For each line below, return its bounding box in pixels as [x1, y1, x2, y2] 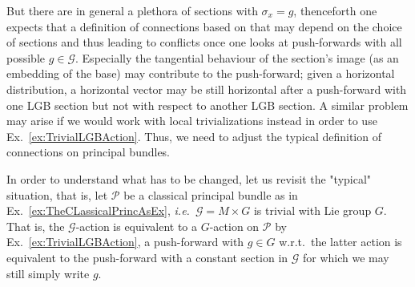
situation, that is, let [6, 186, 108, 203]
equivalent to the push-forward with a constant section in [6, 249, 288, 265]
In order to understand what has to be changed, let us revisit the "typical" [6, 170, 372, 187]
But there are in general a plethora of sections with [6, 2, 258, 18]
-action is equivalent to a [75, 217, 198, 234]
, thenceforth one [293, 2, 377, 18]
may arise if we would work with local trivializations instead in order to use [6, 112, 377, 129]
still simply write [6, 265, 90, 281]
